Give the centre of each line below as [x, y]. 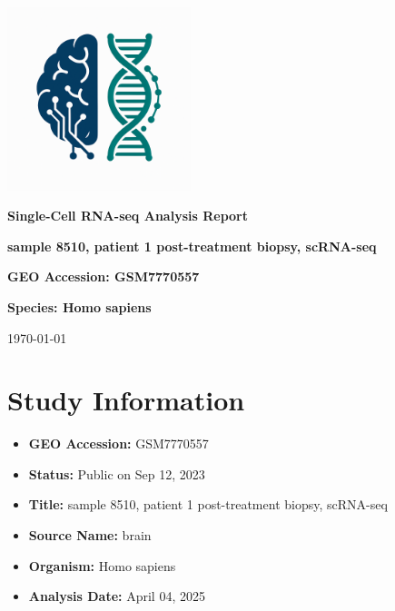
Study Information [126, 400]
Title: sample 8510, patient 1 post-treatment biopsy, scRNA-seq [208, 504]
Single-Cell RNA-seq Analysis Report [128, 216]
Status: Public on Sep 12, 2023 [117, 473]
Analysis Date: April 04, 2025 [117, 596]
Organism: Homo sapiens [102, 565]
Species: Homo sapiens [79, 306]
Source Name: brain [90, 535]
